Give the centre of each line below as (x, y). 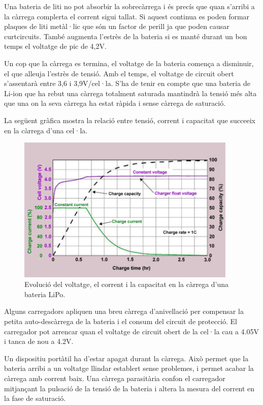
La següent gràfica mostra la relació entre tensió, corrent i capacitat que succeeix (130, 120)
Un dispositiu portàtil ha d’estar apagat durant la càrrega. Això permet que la (126, 358)
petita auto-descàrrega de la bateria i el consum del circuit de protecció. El (121, 321)
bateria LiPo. (45, 294)
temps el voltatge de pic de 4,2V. (55, 46)
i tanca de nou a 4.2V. (39, 341)
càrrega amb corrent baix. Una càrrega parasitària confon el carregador (115, 378)
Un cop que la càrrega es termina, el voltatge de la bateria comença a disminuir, (129, 63)
